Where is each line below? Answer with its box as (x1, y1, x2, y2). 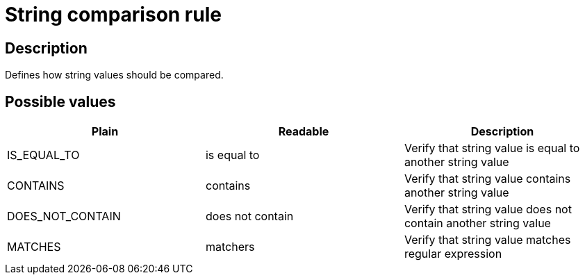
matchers (205, 240, 255, 254)
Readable (278, 124, 329, 139)
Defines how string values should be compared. (5, 69, 224, 81)
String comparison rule (5, 3, 222, 26)
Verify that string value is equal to (404, 141, 580, 156)
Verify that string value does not (404, 202, 572, 217)
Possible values (5, 92, 116, 110)
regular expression (404, 247, 502, 261)
